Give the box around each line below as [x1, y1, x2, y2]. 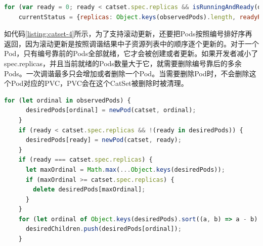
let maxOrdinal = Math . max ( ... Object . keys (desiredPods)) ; [25, 166, 225, 173]
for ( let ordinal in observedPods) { [4, 96, 131, 104]
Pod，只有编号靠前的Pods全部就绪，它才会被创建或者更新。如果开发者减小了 [4, 48, 258, 59]
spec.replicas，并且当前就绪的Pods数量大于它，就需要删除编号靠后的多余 [4, 58, 242, 68]
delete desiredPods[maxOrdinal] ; [33, 186, 146, 193]
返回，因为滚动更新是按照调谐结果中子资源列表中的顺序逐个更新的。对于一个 [4, 38, 259, 48]
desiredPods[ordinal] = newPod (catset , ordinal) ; [25, 107, 196, 114]
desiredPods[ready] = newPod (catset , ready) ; [25, 136, 182, 144]
